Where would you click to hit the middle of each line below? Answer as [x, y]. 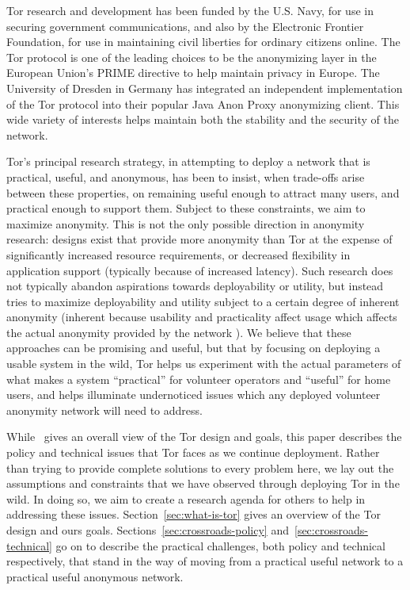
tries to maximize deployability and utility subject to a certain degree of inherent [203, 301]
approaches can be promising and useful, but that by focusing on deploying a [194, 348]
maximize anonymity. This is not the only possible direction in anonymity [186, 223]
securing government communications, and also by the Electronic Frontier [185, 26]
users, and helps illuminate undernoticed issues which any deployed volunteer [194, 395]
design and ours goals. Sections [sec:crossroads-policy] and [148, 530]
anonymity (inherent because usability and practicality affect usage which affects [202, 317]
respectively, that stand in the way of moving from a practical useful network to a [205, 561]
